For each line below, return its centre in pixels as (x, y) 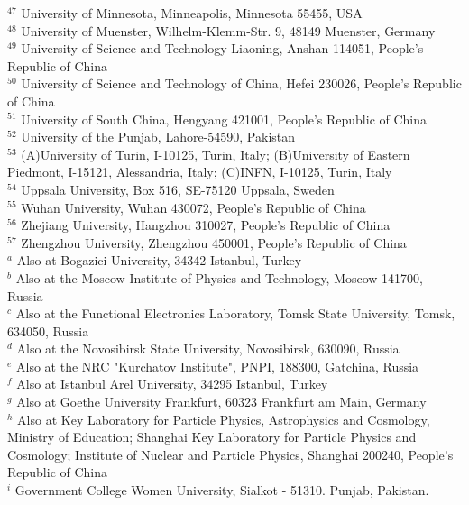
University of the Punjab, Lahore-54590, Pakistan (158, 137)
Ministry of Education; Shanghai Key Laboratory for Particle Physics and (212, 437)
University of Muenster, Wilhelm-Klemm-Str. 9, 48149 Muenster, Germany (228, 30)
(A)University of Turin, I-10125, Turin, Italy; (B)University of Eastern (216, 154)
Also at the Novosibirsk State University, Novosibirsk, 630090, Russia (208, 349)
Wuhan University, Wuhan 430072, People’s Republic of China (193, 207)
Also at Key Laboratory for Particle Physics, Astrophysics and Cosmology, (224, 419)
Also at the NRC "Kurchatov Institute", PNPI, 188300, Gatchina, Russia (218, 366)
